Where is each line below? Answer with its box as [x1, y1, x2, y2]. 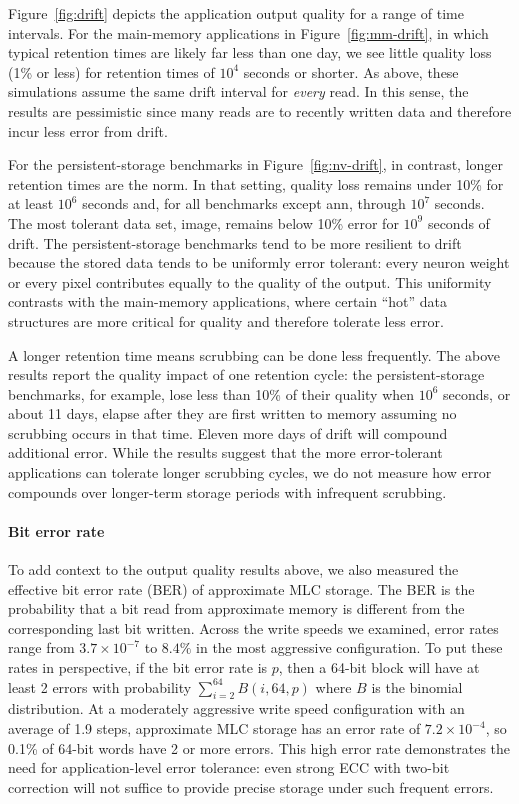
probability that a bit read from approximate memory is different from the [8, 598, 465, 619]
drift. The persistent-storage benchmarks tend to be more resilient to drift [8, 232, 462, 253]
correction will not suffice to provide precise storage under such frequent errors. [8, 776, 494, 797]
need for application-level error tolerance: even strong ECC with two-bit [8, 757, 450, 778]
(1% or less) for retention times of [8, 61, 215, 82]
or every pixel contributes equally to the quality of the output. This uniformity [8, 271, 492, 292]
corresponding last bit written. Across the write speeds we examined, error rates [8, 617, 499, 638]
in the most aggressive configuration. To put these [196, 637, 503, 658]
